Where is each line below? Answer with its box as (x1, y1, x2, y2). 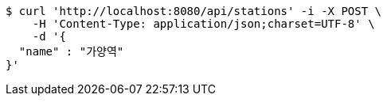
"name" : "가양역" (18, 45, 124, 58)
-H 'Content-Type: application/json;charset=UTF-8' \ (32, 17, 375, 30)
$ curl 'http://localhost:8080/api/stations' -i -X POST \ (6, 5, 382, 17)
